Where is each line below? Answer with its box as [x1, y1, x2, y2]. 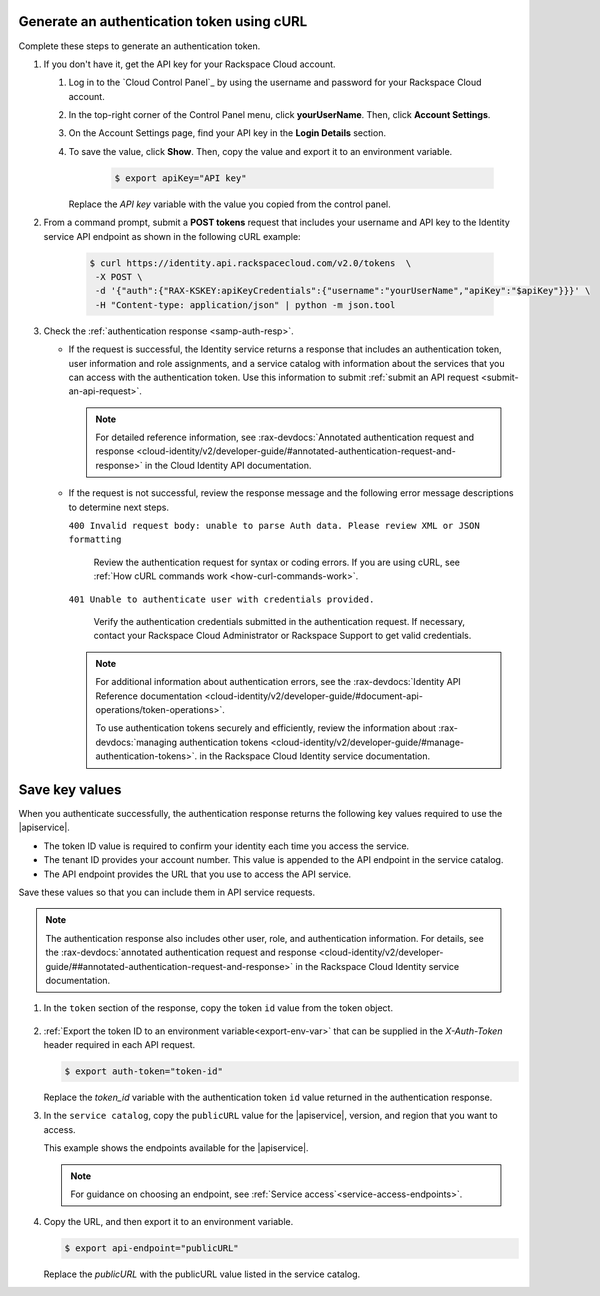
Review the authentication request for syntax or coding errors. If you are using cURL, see [93, 556, 460, 568]
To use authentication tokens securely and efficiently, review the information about [95, 722, 437, 734]
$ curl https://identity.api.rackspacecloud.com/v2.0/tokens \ [89, 257, 412, 269]
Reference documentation [95, 690, 203, 702]
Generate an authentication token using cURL [18, 13, 308, 30]
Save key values [18, 781, 122, 798]
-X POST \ [95, 271, 143, 282]
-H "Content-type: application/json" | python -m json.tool [95, 299, 396, 310]
